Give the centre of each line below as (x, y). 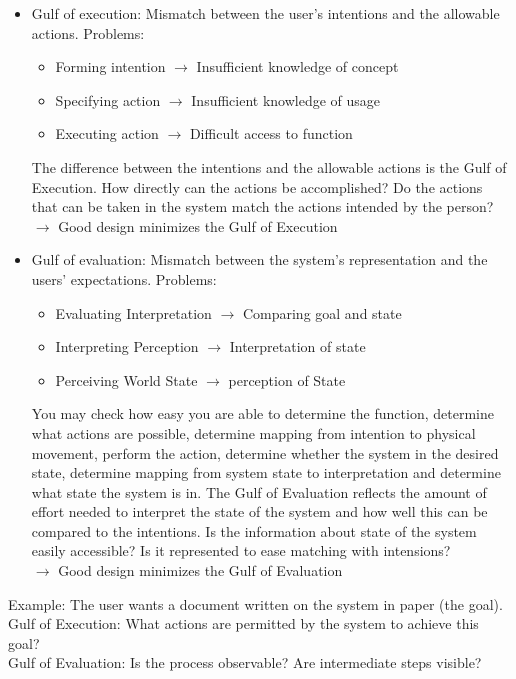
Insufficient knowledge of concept (297, 66)
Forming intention (110, 66)
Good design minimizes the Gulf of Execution (198, 225)
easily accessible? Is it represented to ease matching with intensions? (241, 550)
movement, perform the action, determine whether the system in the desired (265, 452)
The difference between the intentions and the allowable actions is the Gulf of (269, 166)
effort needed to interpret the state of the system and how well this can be (259, 511)
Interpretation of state (297, 346)
